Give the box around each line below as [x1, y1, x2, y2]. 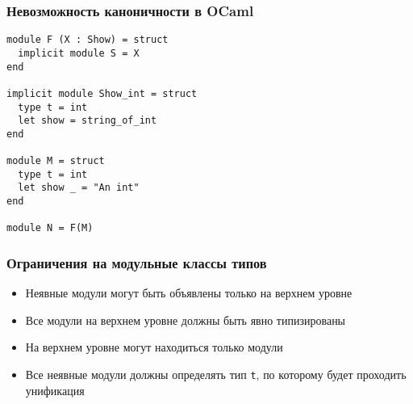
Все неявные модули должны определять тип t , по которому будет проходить [25, 366, 407, 383]
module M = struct [6, 155, 105, 167]
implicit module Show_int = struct [6, 87, 198, 99]
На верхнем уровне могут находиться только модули [25, 339, 283, 356]
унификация [25, 381, 85, 398]
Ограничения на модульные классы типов [6, 252, 267, 272]
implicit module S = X [18, 47, 140, 59]
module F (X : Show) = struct [6, 34, 169, 46]
